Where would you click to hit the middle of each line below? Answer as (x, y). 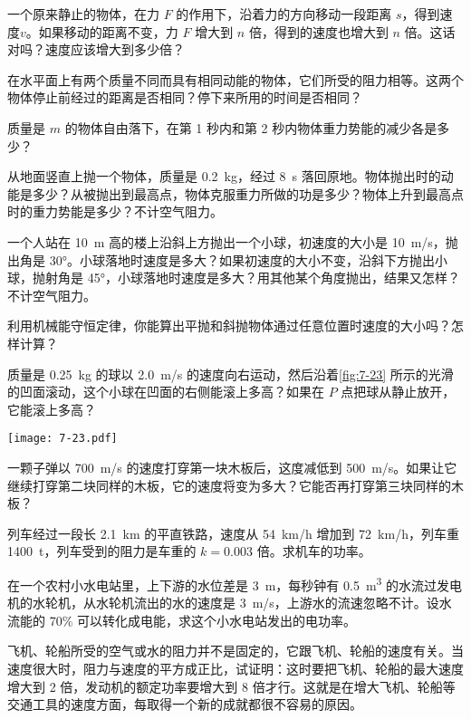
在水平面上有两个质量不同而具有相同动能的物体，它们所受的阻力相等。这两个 (235, 79)
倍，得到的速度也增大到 (318, 31)
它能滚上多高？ (52, 409)
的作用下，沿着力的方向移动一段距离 (284, 14)
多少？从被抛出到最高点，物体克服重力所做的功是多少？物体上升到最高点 (248, 193)
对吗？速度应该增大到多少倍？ (96, 49)
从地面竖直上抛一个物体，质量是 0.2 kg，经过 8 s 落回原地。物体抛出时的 (224, 176)
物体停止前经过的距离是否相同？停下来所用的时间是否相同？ (185, 97)
